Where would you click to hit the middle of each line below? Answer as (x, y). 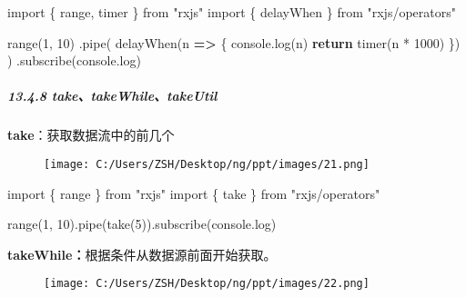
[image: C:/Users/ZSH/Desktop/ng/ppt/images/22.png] (207, 284)
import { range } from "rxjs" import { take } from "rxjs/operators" (194, 193)
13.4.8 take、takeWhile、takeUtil (112, 96)
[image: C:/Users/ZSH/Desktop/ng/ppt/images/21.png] (207, 164)
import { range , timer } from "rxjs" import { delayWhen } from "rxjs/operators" (232, 12)
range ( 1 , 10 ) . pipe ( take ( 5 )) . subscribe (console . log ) (142, 224)
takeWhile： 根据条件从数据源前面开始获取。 (142, 254)
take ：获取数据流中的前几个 (91, 135)
